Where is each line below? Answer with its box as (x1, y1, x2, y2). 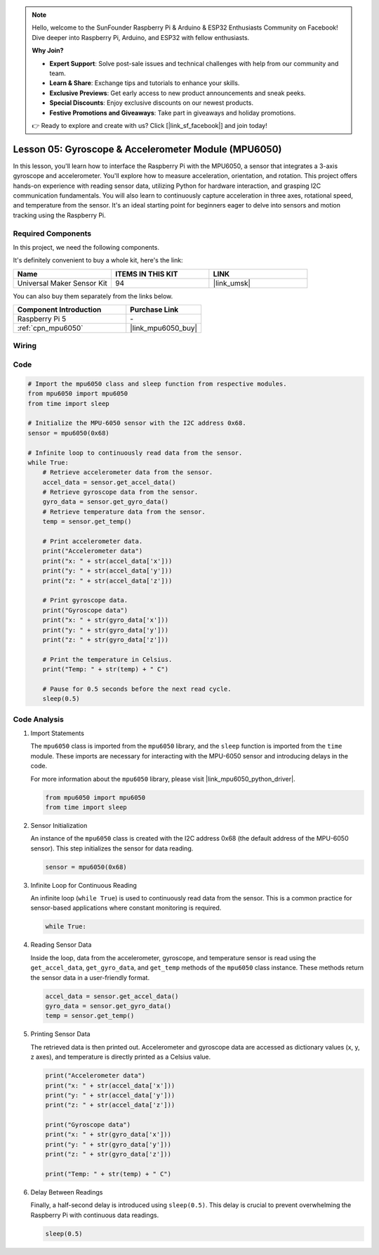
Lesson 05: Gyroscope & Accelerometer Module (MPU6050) (13, 143, 282, 155)
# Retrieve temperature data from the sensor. (42, 507, 206, 516)
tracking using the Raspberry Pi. (13, 211, 107, 219)
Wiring (13, 341, 37, 351)
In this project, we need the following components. (13, 243, 159, 251)
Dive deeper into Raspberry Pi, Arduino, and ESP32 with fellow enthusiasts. (32, 33, 250, 42)
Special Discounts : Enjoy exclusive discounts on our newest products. (49, 98, 254, 107)
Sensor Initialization (30, 821, 88, 829)
